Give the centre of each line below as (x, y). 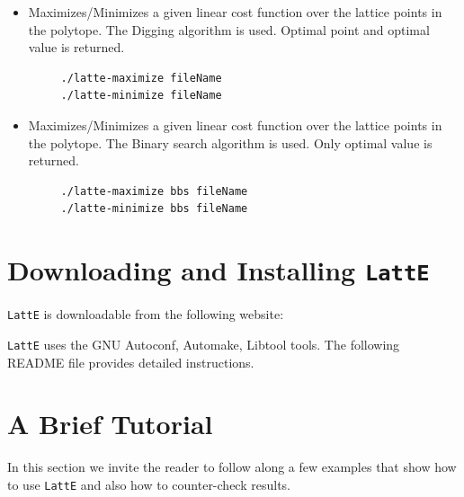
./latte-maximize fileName (141, 78)
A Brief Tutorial (110, 424)
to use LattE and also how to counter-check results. (149, 484)
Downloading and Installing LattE (219, 270)
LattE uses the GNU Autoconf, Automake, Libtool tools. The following (204, 344)
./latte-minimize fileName (141, 96)
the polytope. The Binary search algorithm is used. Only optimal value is (230, 142)
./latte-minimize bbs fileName (154, 209)
